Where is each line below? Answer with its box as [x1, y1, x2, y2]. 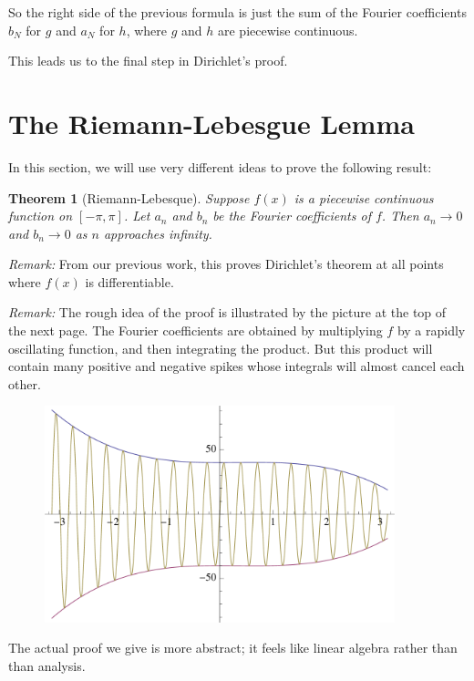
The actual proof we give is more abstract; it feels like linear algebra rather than [8, 638, 458, 657]
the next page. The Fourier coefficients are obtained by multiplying [8, 321, 383, 340]
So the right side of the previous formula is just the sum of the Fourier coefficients [8, 3, 467, 21]
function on [8, 206, 73, 225]
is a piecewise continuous [294, 188, 434, 207]
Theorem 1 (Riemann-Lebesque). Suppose [8, 188, 250, 207]
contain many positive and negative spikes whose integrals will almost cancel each [8, 356, 465, 376]
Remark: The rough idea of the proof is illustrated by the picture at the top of [8, 303, 447, 322]
